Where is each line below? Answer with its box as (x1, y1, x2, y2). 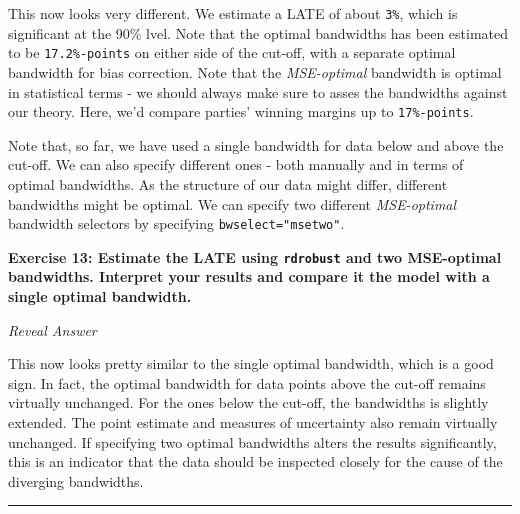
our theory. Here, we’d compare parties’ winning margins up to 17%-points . (8, 101, 474, 122)
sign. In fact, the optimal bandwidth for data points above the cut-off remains (8, 372, 486, 393)
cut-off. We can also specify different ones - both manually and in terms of (8, 154, 464, 175)
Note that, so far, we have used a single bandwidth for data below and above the (8, 134, 504, 155)
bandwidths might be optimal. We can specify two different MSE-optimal (8, 193, 457, 214)
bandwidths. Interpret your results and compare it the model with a (8, 266, 490, 287)
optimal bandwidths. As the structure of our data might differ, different (8, 173, 448, 194)
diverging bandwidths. (8, 470, 144, 491)
